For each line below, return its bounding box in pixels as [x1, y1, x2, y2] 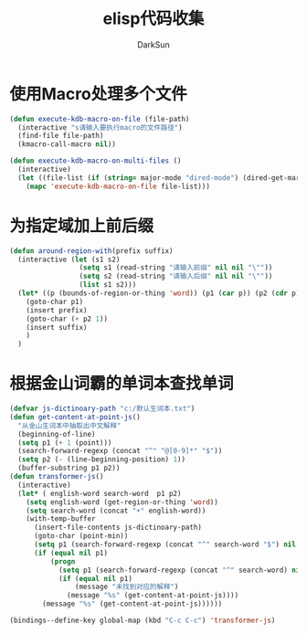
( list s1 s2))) [79, 280, 137, 290]
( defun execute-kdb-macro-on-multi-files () [9, 156, 182, 165]
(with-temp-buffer [26, 514, 96, 523]
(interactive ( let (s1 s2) [17, 255, 121, 264]
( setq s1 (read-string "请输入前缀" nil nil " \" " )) [79, 263, 273, 272]
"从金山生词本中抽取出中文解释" [17, 421, 122, 430]
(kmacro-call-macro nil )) [17, 140, 117, 149]
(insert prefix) [26, 305, 89, 315]
